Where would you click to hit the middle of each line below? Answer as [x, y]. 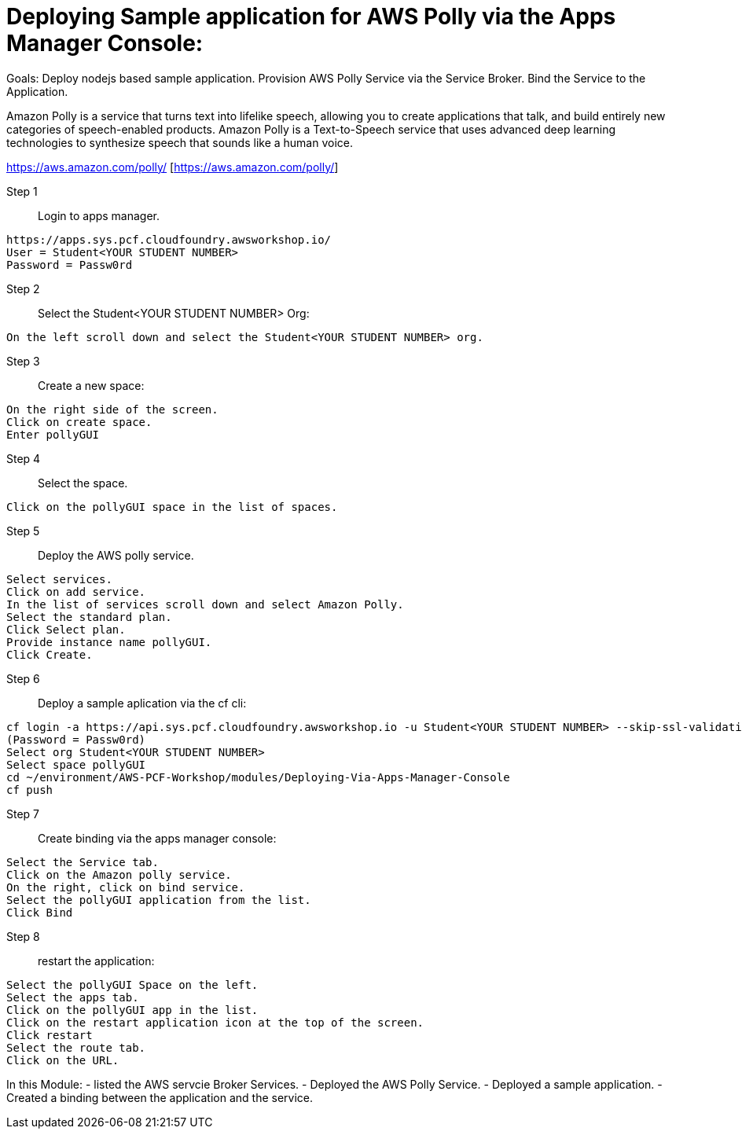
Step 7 [23, 814]
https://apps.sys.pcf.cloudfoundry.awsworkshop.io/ [169, 239]
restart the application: [96, 961]
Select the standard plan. [89, 617]
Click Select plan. [66, 629]
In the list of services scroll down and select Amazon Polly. [205, 604]
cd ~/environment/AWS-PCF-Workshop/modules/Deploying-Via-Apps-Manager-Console [258, 777]
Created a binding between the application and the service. [160, 1097]
